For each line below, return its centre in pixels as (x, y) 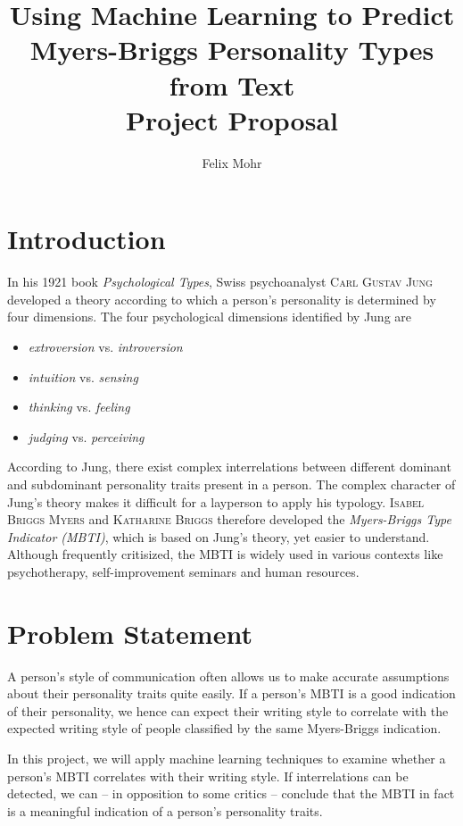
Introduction (87, 239)
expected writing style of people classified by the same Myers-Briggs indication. (224, 728)
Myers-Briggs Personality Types (232, 50)
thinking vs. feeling (79, 407)
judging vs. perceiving (86, 436)
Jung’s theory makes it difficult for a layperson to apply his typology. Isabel (216, 501)
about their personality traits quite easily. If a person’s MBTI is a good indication (231, 693)
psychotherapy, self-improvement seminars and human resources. (183, 571)
